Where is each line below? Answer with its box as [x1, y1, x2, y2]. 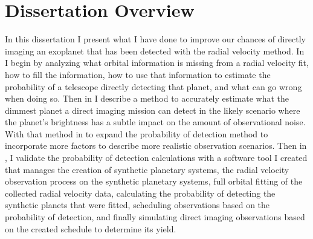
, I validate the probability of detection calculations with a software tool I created [5, 151, 308, 164]
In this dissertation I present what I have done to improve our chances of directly [5, 33, 306, 45]
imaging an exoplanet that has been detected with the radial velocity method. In [5, 44, 305, 57]
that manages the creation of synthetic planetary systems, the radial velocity [5, 163, 289, 175]
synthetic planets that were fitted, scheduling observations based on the [5, 198, 270, 211]
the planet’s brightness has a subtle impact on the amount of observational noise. [5, 116, 306, 128]
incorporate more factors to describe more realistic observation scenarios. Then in [5, 139, 307, 152]
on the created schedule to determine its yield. [5, 222, 176, 235]
